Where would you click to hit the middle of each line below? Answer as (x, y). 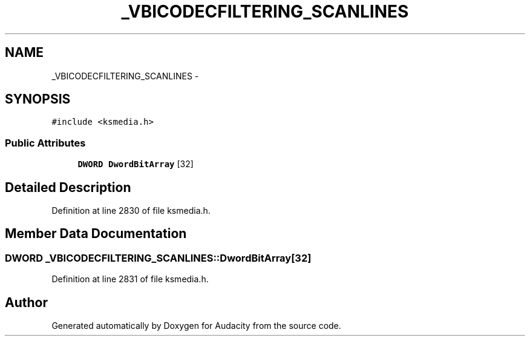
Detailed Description (68, 187)
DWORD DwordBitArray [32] (136, 164)
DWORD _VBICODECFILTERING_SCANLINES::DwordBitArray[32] (158, 258)
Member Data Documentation (96, 234)
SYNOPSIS (38, 99)
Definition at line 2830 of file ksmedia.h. (131, 211)
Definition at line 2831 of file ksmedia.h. (130, 279)
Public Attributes (45, 143)
